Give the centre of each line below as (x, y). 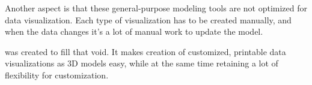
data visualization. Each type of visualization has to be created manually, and (148, 19)
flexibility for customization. (57, 75)
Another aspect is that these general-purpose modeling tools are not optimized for (156, 8)
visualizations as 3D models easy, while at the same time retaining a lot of (142, 63)
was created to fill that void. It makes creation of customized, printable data (145, 51)
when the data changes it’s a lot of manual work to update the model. (134, 31)
